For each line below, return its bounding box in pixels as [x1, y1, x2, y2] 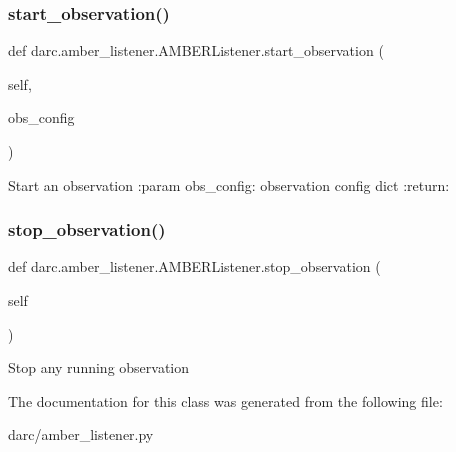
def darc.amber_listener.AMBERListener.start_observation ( [8, 40, 384, 61]
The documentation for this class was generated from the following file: [8, 390, 443, 411]
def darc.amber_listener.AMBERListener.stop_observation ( [8, 256, 381, 277]
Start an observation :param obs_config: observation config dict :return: [8, 174, 450, 195]
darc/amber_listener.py [8, 424, 154, 445]
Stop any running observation [8, 357, 190, 378]
